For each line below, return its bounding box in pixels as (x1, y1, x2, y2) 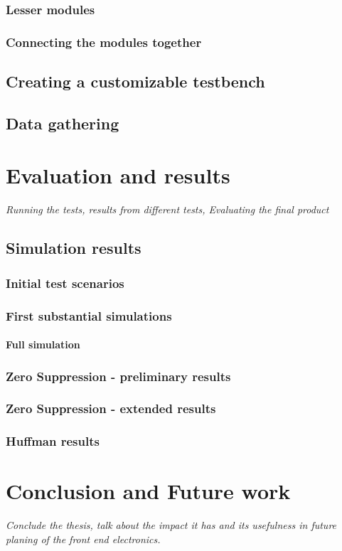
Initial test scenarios (6, 274, 124, 291)
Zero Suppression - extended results (6, 400, 216, 417)
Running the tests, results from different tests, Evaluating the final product (6, 202, 329, 217)
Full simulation (6, 337, 80, 352)
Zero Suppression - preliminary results (6, 367, 231, 385)
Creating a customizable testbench (6, 70, 265, 92)
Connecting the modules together (6, 33, 202, 50)
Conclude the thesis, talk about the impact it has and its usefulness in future (6, 518, 337, 533)
